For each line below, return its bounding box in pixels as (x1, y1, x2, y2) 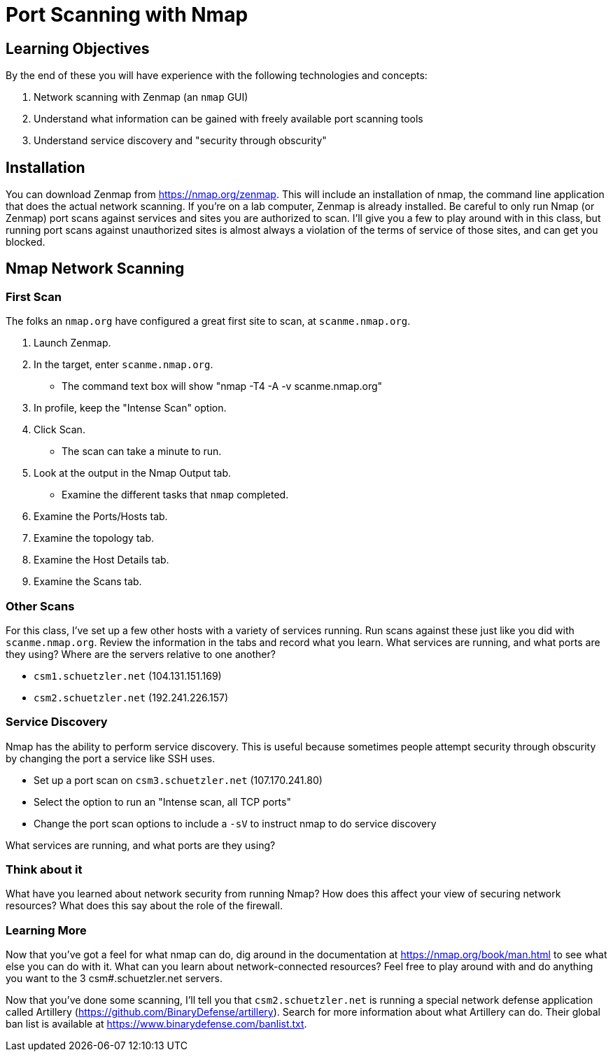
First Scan (6, 289, 62, 304)
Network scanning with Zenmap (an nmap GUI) (34, 91, 248, 104)
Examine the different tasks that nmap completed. (62, 489, 289, 501)
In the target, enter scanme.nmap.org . (34, 358, 213, 371)
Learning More (6, 923, 87, 937)
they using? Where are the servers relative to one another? (6, 647, 276, 660)
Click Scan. (34, 423, 85, 436)
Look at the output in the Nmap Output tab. (34, 467, 232, 479)
